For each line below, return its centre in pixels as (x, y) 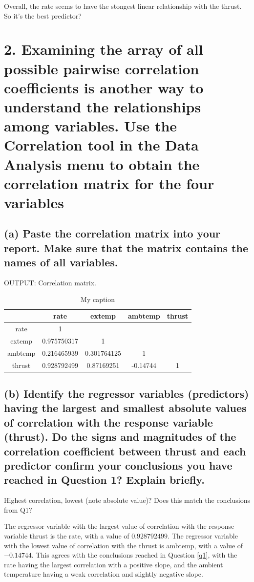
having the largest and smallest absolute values (125, 408)
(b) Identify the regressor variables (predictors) (127, 394)
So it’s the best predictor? (43, 15)
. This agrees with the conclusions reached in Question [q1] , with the (134, 555)
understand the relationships (103, 106)
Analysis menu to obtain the (102, 164)
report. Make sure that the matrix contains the (126, 248)
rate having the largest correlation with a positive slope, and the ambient (114, 564)
